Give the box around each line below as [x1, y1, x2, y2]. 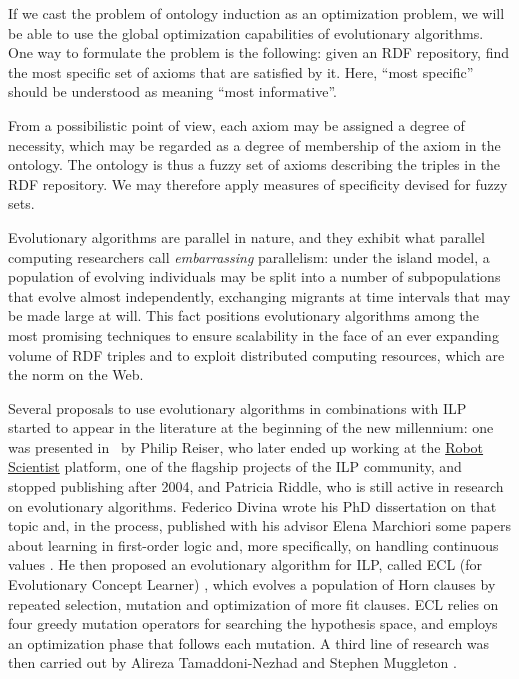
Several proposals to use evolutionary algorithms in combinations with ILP [8, 397, 467, 418]
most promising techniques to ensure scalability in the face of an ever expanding [8, 324, 499, 345]
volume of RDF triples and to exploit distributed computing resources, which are [8, 344, 505, 365]
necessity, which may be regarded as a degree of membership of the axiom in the [8, 134, 501, 155]
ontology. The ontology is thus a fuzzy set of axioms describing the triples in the [8, 154, 501, 175]
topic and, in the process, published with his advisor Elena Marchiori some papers [8, 515, 512, 536]
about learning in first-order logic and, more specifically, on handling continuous [8, 534, 499, 555]
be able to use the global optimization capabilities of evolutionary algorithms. [8, 22, 484, 43]
